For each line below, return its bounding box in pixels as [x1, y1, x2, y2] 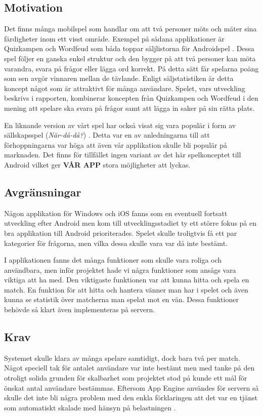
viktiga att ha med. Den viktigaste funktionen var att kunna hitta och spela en [4, 274, 249, 285]
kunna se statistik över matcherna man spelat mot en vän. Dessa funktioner [4, 294, 239, 305]
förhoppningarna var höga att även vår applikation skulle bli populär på [4, 139, 227, 150]
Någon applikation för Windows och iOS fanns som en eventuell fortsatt [4, 207, 228, 218]
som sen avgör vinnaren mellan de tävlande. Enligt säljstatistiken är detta [4, 73, 234, 84]
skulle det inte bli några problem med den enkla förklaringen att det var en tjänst [4, 392, 257, 403]
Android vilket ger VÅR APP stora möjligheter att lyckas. [4, 159, 191, 170]
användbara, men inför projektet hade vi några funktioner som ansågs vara [4, 264, 236, 275]
